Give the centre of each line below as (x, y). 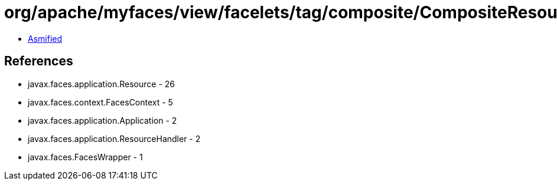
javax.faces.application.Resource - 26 (102, 84)
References (39, 61)
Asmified (45, 38)
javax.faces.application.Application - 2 (102, 120)
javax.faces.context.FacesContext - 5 (100, 102)
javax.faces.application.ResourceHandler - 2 (114, 138)
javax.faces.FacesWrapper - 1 (85, 157)
